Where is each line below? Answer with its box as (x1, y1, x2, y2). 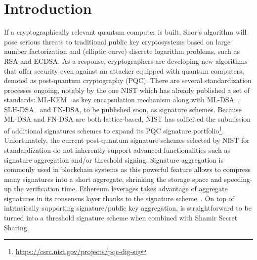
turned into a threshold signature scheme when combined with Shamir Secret (4, 213, 238, 223)
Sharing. (4, 222, 29, 232)
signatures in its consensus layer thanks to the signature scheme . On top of (4, 193, 234, 203)
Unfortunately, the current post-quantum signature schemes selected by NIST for (4, 135, 250, 145)
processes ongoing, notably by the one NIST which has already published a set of (4, 85, 250, 95)
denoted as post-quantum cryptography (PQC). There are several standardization (4, 75, 252, 86)
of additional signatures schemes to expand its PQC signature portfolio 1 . (4, 124, 224, 135)
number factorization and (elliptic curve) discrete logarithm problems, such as (4, 46, 240, 56)
